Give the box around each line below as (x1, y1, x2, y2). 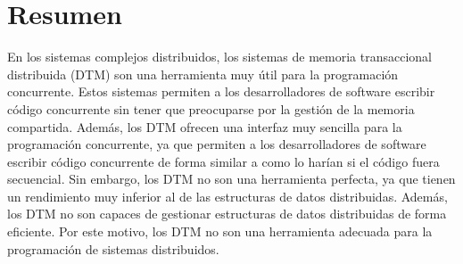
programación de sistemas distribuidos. (7, 239, 219, 258)
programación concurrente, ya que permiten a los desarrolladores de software (7, 135, 426, 153)
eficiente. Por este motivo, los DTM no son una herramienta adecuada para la (7, 222, 433, 241)
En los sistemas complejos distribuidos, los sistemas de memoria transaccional (7, 47, 433, 66)
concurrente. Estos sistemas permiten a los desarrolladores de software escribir (7, 82, 435, 101)
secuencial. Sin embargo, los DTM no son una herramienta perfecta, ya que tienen (7, 169, 456, 188)
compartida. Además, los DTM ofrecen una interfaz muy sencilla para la (7, 117, 402, 136)
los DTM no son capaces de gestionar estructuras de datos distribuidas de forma (7, 204, 447, 223)
